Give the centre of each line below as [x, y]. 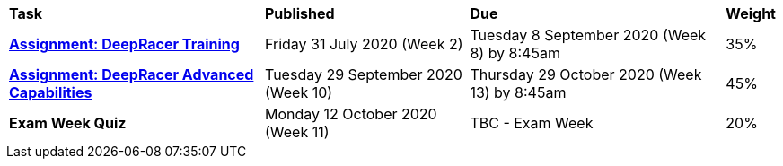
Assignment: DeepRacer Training [124, 44]
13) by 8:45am [518, 92]
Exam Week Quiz [68, 123]
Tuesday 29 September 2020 [364, 74]
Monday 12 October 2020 [351, 114]
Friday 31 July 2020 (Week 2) [364, 44]
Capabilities [51, 92]
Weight [751, 13]
